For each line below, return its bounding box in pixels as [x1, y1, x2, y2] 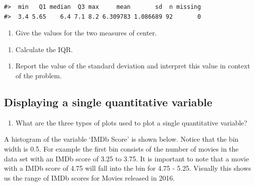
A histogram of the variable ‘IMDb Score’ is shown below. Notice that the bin [4, 134, 239, 144]
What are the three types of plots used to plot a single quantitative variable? [15, 117, 248, 127]
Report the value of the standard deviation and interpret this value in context [15, 61, 251, 71]
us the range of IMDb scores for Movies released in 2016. [4, 172, 175, 183]
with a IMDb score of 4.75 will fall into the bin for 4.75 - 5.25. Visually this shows [4, 163, 252, 173]
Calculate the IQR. [15, 44, 73, 54]
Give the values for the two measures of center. [15, 28, 157, 38]
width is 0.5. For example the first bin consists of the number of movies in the [4, 143, 239, 154]
